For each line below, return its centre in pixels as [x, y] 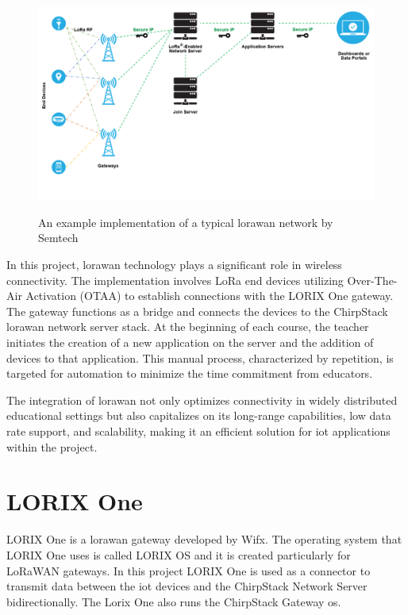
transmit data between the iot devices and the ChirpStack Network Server [187, 586]
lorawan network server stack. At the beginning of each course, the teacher [188, 327]
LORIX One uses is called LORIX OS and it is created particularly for [179, 554]
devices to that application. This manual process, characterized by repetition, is [200, 357]
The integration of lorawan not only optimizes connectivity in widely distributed [202, 400]
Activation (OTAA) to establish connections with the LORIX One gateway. [210, 296]
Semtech [58, 238]
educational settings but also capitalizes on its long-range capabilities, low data [199, 415]
